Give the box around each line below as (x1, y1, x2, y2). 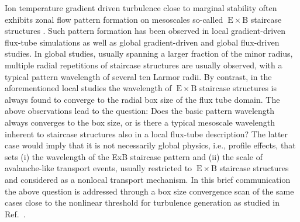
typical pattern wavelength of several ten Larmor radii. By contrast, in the (5, 70, 272, 82)
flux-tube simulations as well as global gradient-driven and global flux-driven (5, 36, 280, 48)
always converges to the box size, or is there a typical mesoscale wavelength (5, 116, 275, 128)
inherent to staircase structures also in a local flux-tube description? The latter (5, 127, 288, 140)
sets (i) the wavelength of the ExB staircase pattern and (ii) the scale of (5, 150, 263, 162)
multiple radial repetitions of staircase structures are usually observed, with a (5, 58, 282, 71)
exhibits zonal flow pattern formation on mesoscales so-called (5, 13, 223, 25)
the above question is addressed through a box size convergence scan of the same (5, 185, 294, 197)
